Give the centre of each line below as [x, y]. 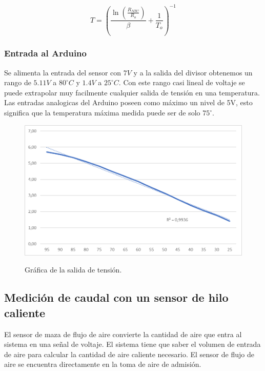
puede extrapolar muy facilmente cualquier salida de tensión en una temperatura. [132, 92]
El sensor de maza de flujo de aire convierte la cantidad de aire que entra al [123, 334]
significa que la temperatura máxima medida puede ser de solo [102, 113]
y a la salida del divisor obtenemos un [193, 72]
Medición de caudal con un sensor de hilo [116, 297]
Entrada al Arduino [45, 53]
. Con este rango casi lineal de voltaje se [182, 82]
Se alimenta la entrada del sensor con [63, 72]
